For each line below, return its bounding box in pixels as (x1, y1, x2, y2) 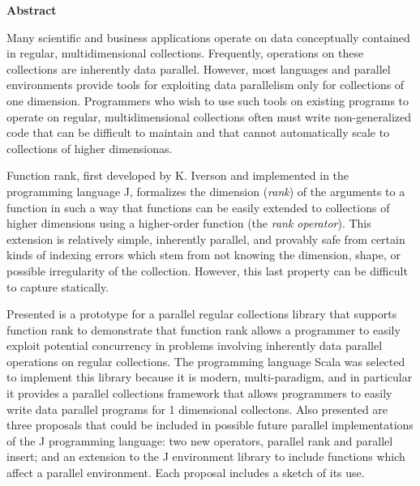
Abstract (6, 2, 57, 18)
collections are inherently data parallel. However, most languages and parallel (6, 60, 391, 77)
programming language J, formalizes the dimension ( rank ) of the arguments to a (6, 182, 405, 199)
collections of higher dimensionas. (6, 139, 173, 156)
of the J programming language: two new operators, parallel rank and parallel (6, 432, 393, 449)
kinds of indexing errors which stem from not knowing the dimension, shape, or (6, 246, 401, 263)
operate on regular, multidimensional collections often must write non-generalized (6, 108, 411, 125)
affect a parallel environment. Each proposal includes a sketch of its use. (6, 464, 365, 481)
